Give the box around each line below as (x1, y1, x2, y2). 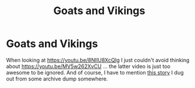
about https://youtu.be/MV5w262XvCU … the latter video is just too (6, 63, 171, 70)
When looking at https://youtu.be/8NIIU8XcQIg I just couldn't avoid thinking (6, 56, 190, 63)
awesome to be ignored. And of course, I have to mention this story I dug (6, 69, 184, 76)
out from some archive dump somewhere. (6, 75, 108, 82)
